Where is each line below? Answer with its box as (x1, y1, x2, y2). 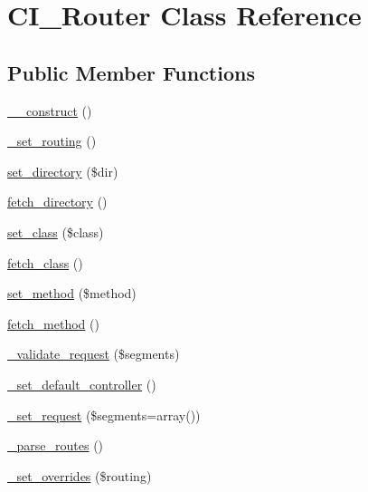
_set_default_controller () (7, 374, 156, 393)
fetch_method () (7, 314, 99, 333)
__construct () (7, 101, 92, 120)
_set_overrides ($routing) (7, 466, 152, 485)
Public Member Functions (7, 58, 255, 86)
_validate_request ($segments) (7, 344, 180, 363)
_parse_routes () (7, 436, 104, 455)
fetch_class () (7, 253, 83, 272)
